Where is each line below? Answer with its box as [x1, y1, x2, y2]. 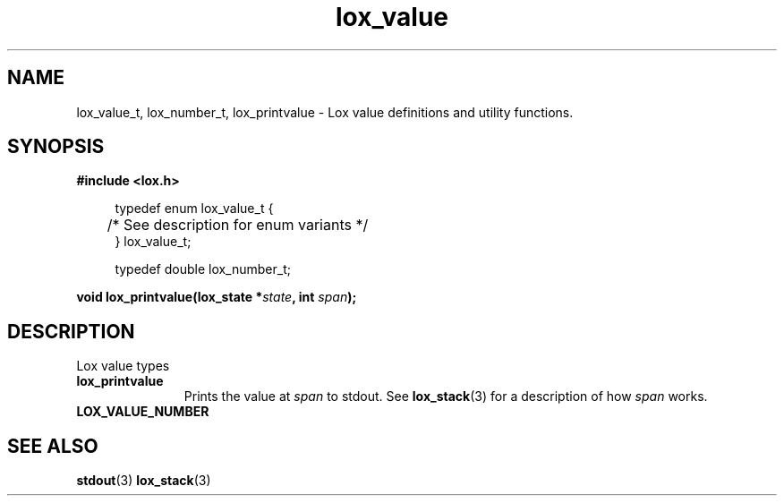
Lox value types [76, 358, 170, 374]
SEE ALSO [7, 434, 98, 457]
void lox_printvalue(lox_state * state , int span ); [76, 289, 357, 305]
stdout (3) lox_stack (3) [76, 473, 211, 489]
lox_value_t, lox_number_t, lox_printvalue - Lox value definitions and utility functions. [76, 104, 574, 120]
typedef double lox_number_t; [115, 261, 291, 277]
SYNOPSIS [7, 135, 105, 158]
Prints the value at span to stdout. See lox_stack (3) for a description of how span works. [183, 388, 708, 405]
